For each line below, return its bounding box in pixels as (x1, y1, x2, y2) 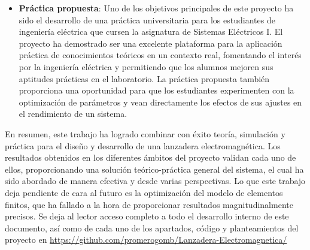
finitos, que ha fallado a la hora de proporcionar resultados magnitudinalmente (5, 198, 293, 210)
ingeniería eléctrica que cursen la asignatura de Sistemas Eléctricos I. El (19, 25, 283, 38)
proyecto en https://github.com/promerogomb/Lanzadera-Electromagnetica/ (5, 233, 287, 246)
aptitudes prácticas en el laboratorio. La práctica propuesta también (19, 72, 270, 85)
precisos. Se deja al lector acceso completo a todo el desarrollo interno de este (5, 210, 289, 222)
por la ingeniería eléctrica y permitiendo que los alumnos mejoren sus (19, 60, 273, 73)
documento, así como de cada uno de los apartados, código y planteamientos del (5, 221, 299, 234)
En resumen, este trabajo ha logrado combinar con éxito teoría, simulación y (5, 127, 285, 140)
